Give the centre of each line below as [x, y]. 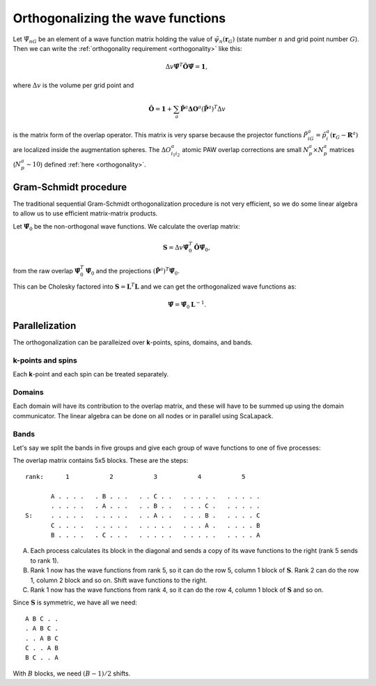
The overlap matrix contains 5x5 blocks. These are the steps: [101, 461]
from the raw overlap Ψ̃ [47, 270]
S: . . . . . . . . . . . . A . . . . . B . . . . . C [143, 516]
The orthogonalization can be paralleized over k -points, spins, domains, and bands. [133, 342]
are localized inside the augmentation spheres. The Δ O [92, 149]
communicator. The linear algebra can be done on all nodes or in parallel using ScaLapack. [143, 416]
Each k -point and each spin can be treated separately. [91, 374]
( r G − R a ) [344, 135]
